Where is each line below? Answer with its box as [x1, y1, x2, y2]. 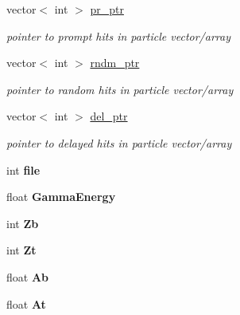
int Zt [6, 242, 37, 258]
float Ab [6, 268, 49, 285]
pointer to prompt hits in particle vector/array [6, 27, 230, 44]
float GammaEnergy [6, 188, 116, 205]
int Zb [6, 215, 39, 231]
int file [6, 161, 41, 178]
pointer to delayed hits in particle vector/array [6, 134, 232, 151]
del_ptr [90, 108, 128, 124]
